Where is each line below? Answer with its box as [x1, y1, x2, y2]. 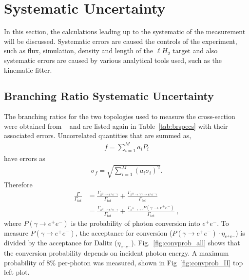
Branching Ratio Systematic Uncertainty [4, 88, 214, 103]
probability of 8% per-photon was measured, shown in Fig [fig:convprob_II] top [4, 257, 243, 267]
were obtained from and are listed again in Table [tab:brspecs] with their [4, 120, 228, 131]
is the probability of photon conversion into [71, 218, 200, 228]
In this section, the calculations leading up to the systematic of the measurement [4, 26, 246, 37]
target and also [172, 45, 218, 56]
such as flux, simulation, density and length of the [4, 45, 153, 56]
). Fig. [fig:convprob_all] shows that [131, 238, 240, 248]
